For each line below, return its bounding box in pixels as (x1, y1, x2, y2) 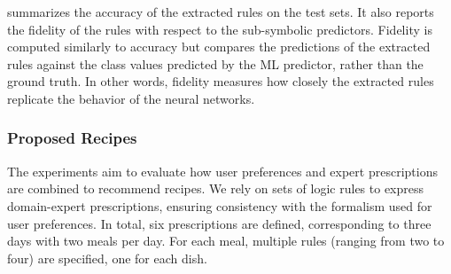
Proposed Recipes (7, 127, 137, 149)
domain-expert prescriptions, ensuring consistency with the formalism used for (7, 196, 432, 215)
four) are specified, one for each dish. (7, 248, 207, 267)
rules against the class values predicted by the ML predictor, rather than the (7, 54, 424, 73)
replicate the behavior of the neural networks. (7, 89, 255, 107)
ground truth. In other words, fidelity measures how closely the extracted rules (7, 72, 434, 90)
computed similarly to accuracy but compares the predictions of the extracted (7, 37, 431, 56)
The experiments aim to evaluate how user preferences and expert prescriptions (7, 161, 438, 180)
